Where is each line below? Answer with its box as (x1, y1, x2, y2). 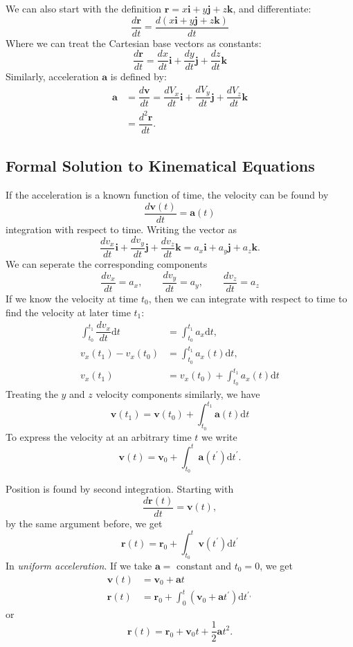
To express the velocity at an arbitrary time (6, 429, 192, 444)
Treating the (6, 387, 58, 401)
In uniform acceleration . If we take (6, 558, 152, 572)
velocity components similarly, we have (96, 387, 260, 401)
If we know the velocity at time (6, 291, 138, 306)
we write (201, 429, 237, 444)
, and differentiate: (233, 1, 311, 15)
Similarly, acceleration (6, 69, 99, 84)
